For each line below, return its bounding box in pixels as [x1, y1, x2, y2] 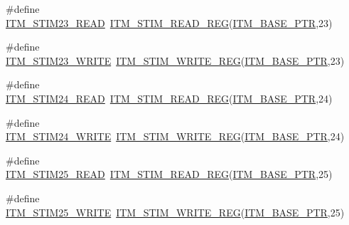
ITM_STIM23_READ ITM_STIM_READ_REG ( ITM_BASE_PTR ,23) [6, 15, 333, 30]
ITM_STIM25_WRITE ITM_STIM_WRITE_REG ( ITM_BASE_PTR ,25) [6, 204, 345, 219]
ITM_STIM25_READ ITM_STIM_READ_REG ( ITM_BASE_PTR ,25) [6, 167, 333, 182]
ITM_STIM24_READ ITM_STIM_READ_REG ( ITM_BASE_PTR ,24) [6, 90, 333, 105]
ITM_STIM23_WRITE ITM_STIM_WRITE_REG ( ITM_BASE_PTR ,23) [6, 53, 345, 68]
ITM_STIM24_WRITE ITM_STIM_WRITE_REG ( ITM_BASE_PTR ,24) [6, 129, 345, 144]
